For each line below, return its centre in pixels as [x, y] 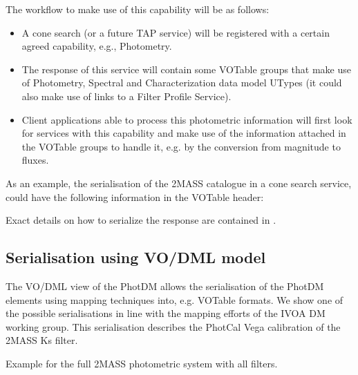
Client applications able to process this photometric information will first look [187, 119]
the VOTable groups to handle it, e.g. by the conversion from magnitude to [181, 146]
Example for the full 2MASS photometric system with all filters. [142, 363]
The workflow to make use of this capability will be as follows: [138, 9]
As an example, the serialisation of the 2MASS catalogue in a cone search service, [179, 183]
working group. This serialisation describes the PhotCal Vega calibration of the [173, 326]
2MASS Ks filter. [42, 340]
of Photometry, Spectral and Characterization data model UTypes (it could [182, 83]
